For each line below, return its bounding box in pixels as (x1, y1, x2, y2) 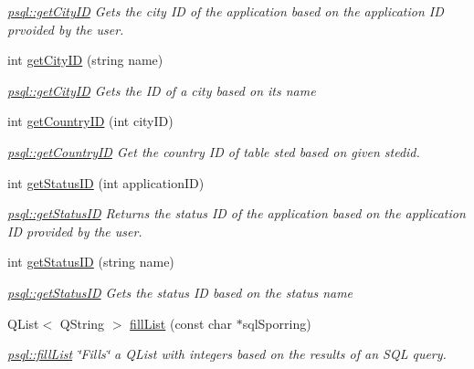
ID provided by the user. (7, 221, 142, 240)
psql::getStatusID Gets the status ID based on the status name (7, 282, 353, 301)
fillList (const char (130, 313, 233, 332)
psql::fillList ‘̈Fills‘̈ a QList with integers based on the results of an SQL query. (7, 344, 447, 364)
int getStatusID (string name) (7, 252, 174, 271)
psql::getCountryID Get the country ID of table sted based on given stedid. (7, 142, 420, 161)
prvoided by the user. (7, 19, 124, 38)
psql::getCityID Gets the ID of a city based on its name (7, 80, 316, 100)
